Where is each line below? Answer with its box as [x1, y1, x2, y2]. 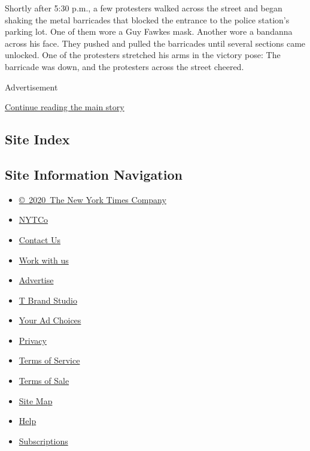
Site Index [5, 130, 70, 149]
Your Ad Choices [19, 314, 81, 326]
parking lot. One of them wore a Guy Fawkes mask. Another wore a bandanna [5, 25, 293, 38]
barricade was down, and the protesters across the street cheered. [5, 60, 244, 72]
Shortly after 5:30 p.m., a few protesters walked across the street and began [5, 2, 282, 14]
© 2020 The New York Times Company [19, 193, 166, 205]
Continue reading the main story [5, 101, 124, 113]
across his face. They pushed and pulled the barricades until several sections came [5, 37, 306, 49]
